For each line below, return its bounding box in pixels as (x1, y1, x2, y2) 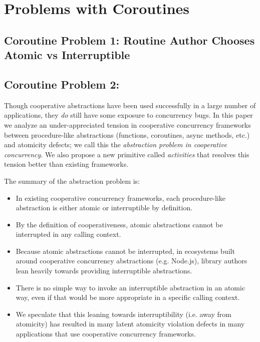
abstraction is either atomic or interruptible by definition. (16, 202, 193, 213)
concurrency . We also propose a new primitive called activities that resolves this (4, 149, 249, 159)
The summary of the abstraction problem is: (4, 175, 140, 186)
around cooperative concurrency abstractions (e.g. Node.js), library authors (16, 255, 247, 266)
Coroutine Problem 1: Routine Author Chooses (4, 32, 255, 48)
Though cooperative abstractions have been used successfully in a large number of (4, 100, 256, 110)
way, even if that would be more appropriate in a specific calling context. (16, 292, 240, 302)
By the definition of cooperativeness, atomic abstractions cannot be (16, 219, 223, 229)
